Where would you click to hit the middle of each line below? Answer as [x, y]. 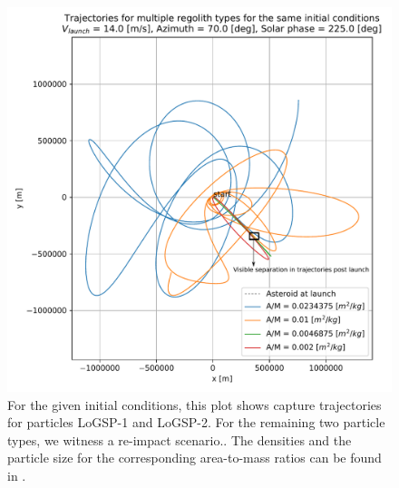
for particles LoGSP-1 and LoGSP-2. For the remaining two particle [196, 422]
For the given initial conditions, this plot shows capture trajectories [195, 404]
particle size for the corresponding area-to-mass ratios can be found [195, 458]
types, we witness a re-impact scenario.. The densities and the [180, 439]
